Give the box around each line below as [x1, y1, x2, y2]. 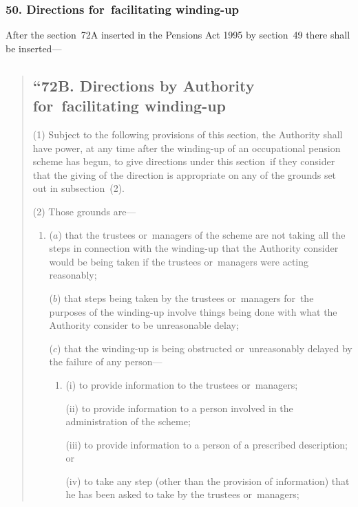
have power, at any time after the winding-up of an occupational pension [32, 140, 341, 155]
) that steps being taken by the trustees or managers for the [57, 290, 314, 305]
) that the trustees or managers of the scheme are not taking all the [58, 227, 346, 241]
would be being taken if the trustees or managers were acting [49, 254, 309, 268]
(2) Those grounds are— [32, 204, 136, 218]
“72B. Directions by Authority [32, 74, 255, 96]
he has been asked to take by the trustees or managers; [65, 487, 299, 501]
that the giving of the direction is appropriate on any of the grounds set [32, 167, 337, 182]
